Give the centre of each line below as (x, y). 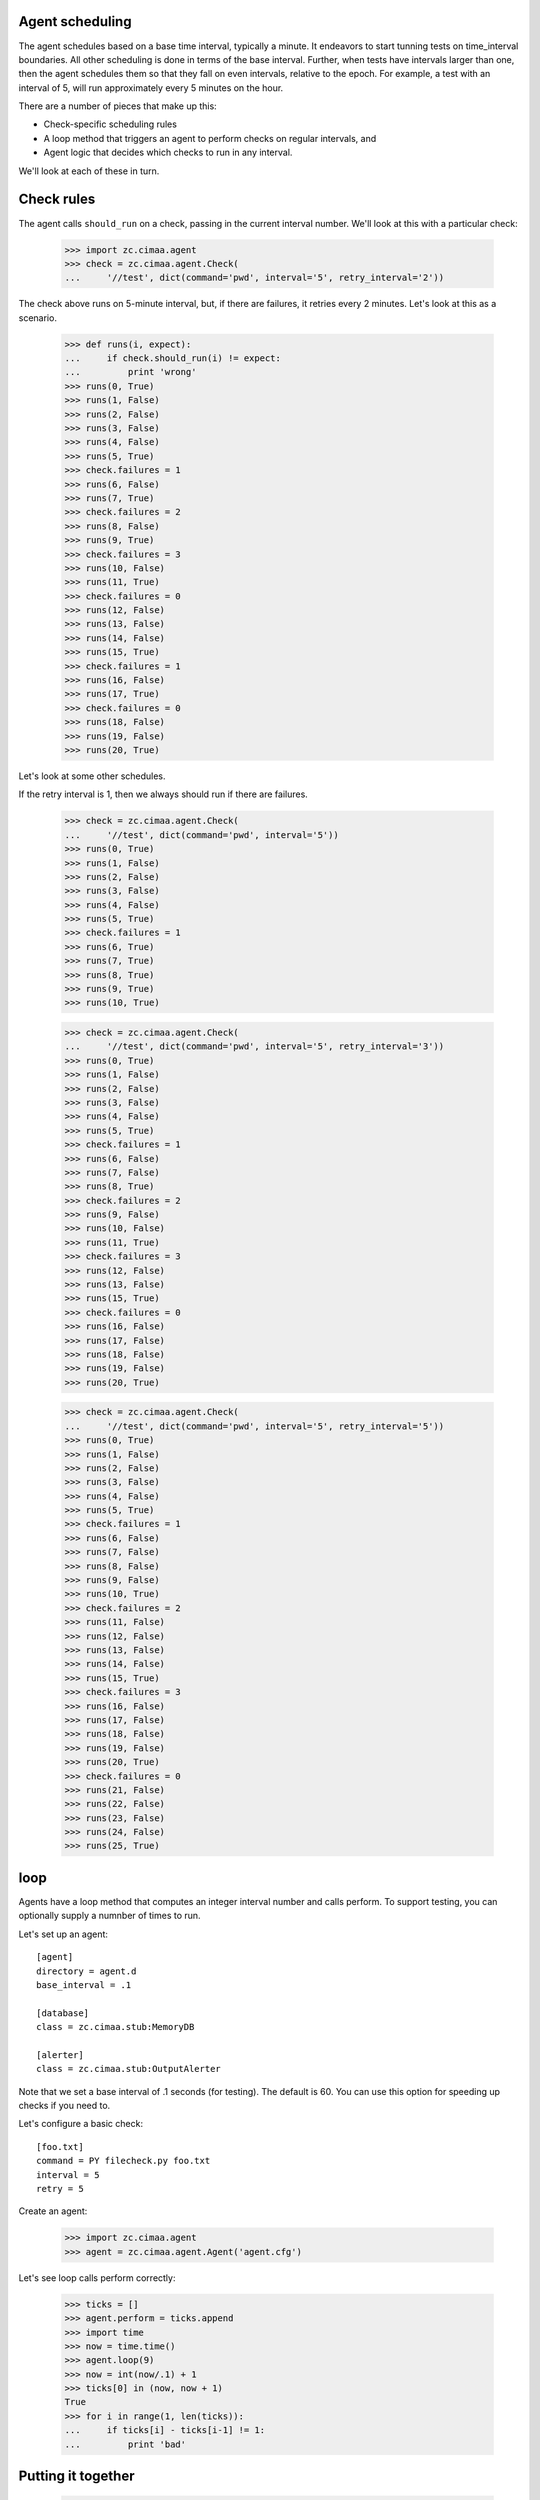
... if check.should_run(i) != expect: (173, 358)
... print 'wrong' (130, 372)
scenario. (37, 317)
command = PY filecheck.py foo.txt (123, 2161)
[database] (63, 2013)
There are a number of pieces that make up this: (117, 106)
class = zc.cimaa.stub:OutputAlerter (129, 2069)
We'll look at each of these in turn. (89, 171)
